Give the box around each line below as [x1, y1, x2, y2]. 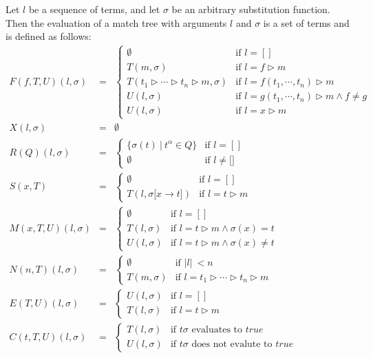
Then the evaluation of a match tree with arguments [6, 15, 227, 30]
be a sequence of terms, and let [28, 2, 160, 16]
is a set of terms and [263, 15, 350, 30]
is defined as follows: [6, 29, 92, 43]
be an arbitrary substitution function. [171, 2, 330, 16]
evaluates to [191, 325, 243, 335]
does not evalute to [191, 339, 273, 350]
